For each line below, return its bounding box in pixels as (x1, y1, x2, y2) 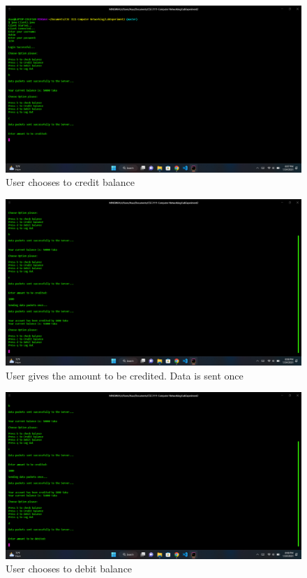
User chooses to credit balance (6, 175, 135, 189)
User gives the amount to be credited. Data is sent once (6, 368, 244, 382)
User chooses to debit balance (6, 561, 133, 576)
